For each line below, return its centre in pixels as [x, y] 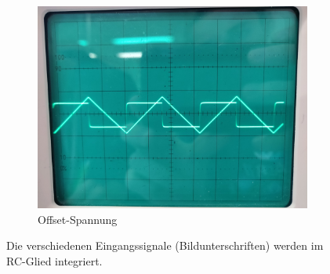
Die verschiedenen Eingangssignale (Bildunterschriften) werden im [165, 245]
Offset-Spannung [78, 219]
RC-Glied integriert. [54, 260]
